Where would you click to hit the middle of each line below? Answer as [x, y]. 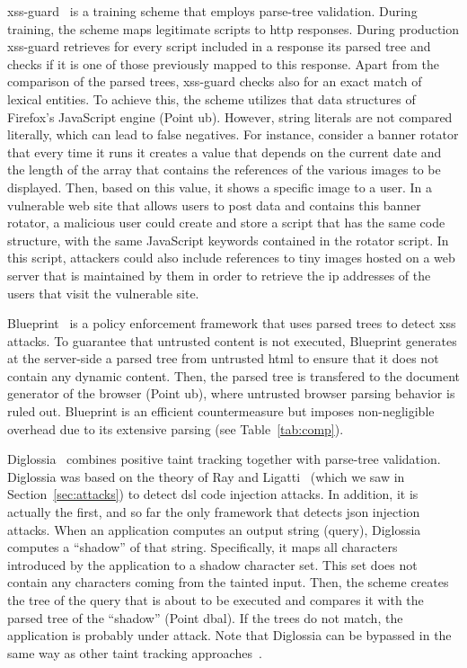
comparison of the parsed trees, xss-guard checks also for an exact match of [215, 81]
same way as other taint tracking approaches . [135, 652]
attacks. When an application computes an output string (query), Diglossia [214, 529]
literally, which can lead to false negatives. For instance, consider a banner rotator [233, 134]
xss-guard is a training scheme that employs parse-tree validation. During [212, 11]
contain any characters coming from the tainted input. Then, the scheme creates [228, 582]
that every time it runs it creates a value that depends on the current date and [225, 151]
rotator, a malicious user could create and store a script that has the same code [226, 223]
